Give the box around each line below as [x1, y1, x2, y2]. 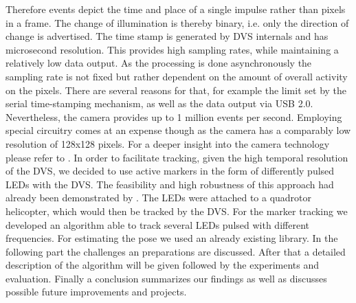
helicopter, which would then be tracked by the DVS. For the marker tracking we [5, 203, 348, 218]
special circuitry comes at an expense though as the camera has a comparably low [5, 123, 351, 137]
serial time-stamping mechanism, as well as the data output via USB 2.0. [5, 96, 313, 111]
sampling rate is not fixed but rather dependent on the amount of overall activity [5, 69, 348, 83]
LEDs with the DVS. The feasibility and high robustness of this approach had [5, 177, 334, 191]
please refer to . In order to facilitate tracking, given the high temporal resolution [5, 150, 348, 164]
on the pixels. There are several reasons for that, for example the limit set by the [5, 82, 347, 97]
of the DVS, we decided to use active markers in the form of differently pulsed [5, 164, 335, 178]
